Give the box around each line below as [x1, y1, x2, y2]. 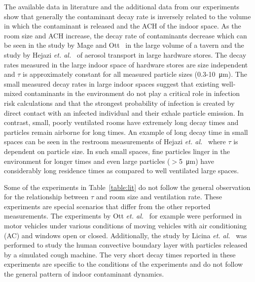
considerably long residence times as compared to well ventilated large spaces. [4, 165, 239, 176]
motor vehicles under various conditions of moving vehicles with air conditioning [4, 220, 247, 231]
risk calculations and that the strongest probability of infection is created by [4, 97, 235, 108]
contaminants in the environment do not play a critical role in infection [24, 88, 240, 98]
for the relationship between [4, 191, 89, 202]
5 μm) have [179, 156, 214, 166]
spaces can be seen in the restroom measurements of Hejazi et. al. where [4, 136, 226, 147]
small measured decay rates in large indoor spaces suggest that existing [4, 78, 219, 89]
